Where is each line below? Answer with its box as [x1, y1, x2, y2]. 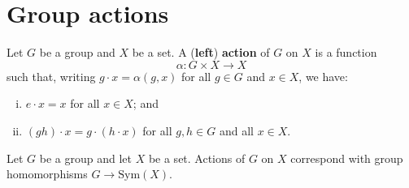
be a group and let [39, 149, 132, 166]
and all [219, 122, 254, 139]
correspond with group [290, 149, 403, 166]
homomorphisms [7, 165, 88, 182]
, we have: [298, 67, 348, 84]
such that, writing [7, 67, 96, 84]
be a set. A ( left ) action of [132, 44, 270, 61]
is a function [315, 44, 377, 61]
